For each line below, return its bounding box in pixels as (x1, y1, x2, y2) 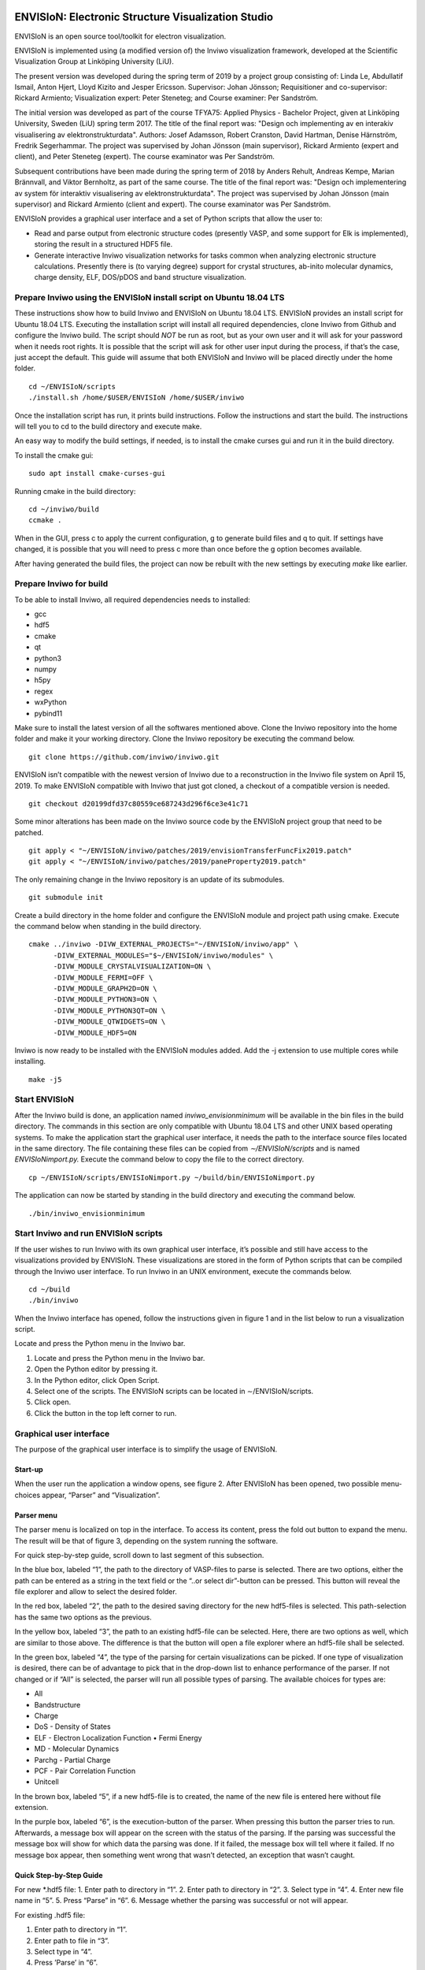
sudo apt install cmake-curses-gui (28, 469, 166, 478)
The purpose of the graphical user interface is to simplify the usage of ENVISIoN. (14, 1444, 278, 1454)
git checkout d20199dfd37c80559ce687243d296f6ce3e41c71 (28, 799, 249, 808)
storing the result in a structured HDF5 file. (34, 240, 173, 249)
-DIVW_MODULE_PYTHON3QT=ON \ (53, 1005, 166, 1015)
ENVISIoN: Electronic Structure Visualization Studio (14, 10, 274, 24)
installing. (14, 1057, 46, 1066)
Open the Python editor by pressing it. (34, 1364, 158, 1374)
